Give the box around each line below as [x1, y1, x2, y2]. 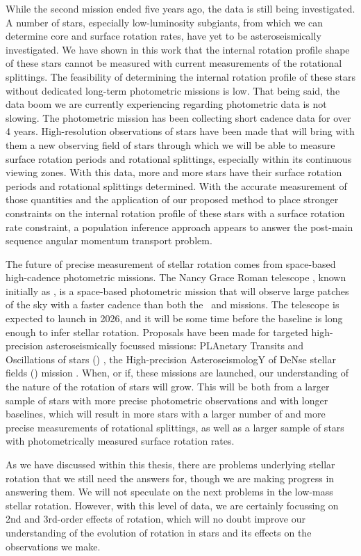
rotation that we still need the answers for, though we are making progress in [6, 470, 335, 485]
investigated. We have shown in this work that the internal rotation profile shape [6, 42, 350, 56]
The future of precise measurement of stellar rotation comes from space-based [6, 256, 336, 271]
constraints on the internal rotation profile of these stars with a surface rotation [6, 205, 345, 220]
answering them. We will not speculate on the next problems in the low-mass [6, 484, 333, 499]
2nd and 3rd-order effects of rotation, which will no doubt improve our [6, 511, 306, 526]
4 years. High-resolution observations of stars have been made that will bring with [6, 124, 355, 138]
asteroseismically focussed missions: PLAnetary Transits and [46, 338, 304, 353]
